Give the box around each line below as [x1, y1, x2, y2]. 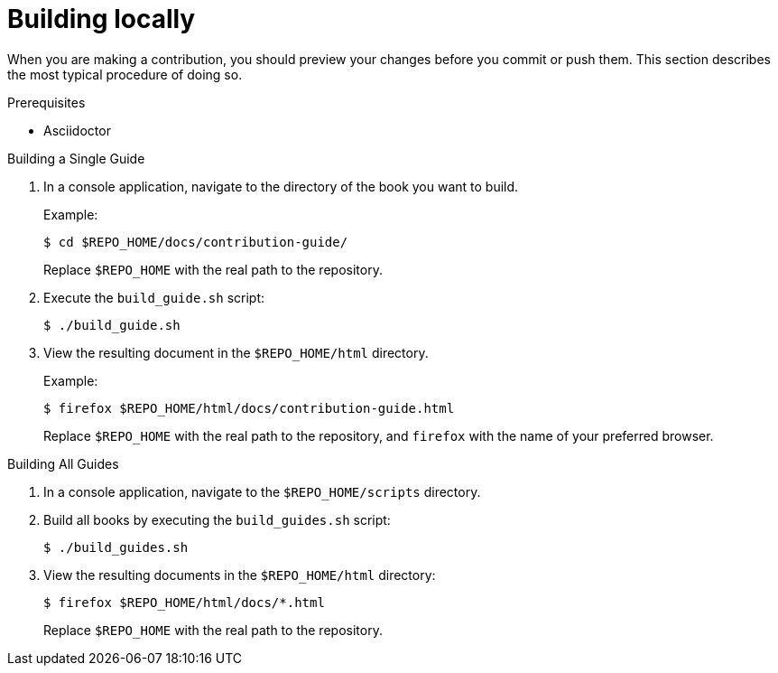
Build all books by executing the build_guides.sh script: [43, 511, 391, 528]
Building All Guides [7, 455, 119, 472]
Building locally [7, 4, 196, 34]
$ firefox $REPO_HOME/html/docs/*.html [43, 594, 325, 610]
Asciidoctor [43, 122, 111, 138]
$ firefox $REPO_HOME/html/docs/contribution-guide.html [43, 400, 455, 416]
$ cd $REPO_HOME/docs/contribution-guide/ [43, 234, 348, 249]
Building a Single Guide [7, 150, 145, 166]
